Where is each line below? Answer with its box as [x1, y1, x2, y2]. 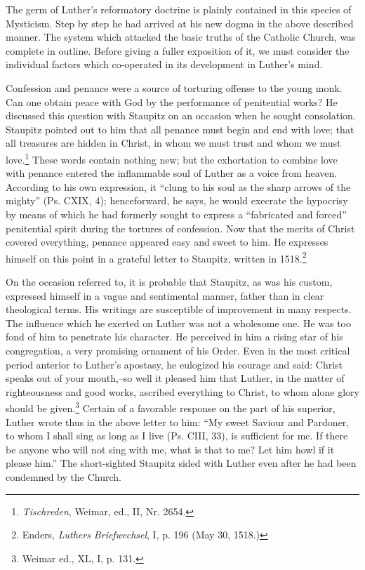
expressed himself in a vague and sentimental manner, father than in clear [6, 288, 324, 303]
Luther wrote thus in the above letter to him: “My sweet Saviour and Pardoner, [6, 414, 350, 429]
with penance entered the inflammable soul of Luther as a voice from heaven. [6, 166, 338, 180]
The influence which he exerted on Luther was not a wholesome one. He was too [6, 315, 351, 330]
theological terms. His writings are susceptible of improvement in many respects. [6, 302, 352, 317]
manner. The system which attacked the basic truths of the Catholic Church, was [6, 29, 356, 44]
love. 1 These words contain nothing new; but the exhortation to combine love [6, 150, 338, 166]
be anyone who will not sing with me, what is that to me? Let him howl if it [6, 442, 335, 456]
